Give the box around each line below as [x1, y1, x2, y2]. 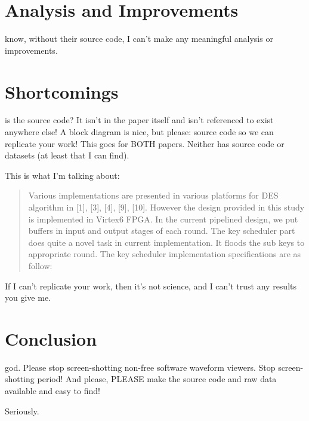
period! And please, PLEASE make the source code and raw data [37, 373, 277, 385]
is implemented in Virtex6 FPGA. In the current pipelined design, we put [28, 212, 298, 225]
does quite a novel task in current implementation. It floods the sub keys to [28, 236, 305, 248]
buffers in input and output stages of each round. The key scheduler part [28, 224, 295, 237]
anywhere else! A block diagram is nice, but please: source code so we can [5, 126, 274, 138]
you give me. [5, 291, 51, 304]
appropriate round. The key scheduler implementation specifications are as [28, 248, 301, 260]
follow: [28, 259, 52, 271]
